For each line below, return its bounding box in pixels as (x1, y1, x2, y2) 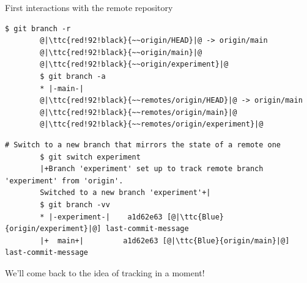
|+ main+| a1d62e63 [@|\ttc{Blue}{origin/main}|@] (40, 236, 290, 245)
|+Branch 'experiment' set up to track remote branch (40, 164, 264, 174)
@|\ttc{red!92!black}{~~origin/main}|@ (40, 48, 202, 57)
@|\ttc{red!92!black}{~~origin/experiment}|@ (40, 60, 229, 69)
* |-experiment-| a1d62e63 (40, 212, 163, 221)
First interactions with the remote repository (5, 1, 173, 13)
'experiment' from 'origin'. (5, 176, 124, 185)
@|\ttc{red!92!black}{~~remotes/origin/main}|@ (40, 108, 237, 117)
